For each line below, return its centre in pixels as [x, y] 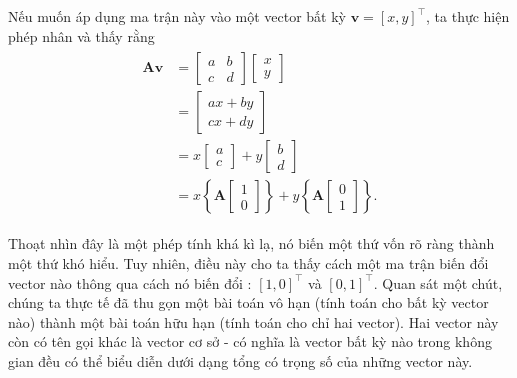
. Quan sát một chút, [438, 282]
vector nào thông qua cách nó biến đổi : [130, 282]
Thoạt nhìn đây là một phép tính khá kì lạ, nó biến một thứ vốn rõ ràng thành [251, 243]
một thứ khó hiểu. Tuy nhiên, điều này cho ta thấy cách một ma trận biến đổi [248, 262]
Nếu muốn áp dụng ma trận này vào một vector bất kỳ [177, 16]
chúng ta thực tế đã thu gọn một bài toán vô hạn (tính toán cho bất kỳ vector [248, 302]
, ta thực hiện [468, 16]
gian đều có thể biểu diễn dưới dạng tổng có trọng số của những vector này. [240, 360]
